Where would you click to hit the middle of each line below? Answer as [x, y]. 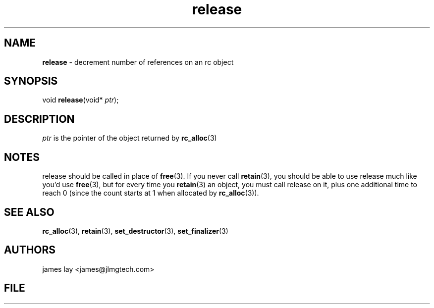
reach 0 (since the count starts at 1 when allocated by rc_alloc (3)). [151, 193]
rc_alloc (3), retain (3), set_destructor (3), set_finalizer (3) [135, 231]
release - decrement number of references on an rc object [138, 62]
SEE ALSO [29, 212]
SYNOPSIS [31, 81]
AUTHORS [30, 250]
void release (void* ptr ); [81, 100]
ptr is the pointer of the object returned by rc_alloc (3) [130, 138]
